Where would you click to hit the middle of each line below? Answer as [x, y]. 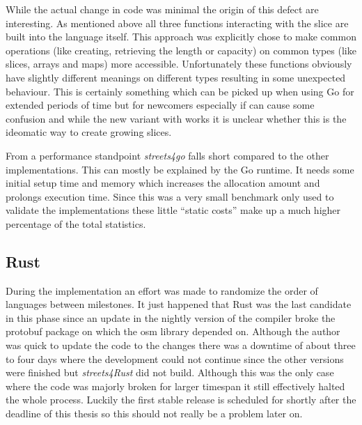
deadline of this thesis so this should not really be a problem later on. [154, 414]
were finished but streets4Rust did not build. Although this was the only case [170, 372]
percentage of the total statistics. [76, 223]
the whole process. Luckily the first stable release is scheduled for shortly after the [181, 400]
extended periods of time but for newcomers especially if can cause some [160, 105]
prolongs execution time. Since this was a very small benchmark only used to [170, 196]
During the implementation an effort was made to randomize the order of [162, 290]
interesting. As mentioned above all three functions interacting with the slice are [177, 23]
